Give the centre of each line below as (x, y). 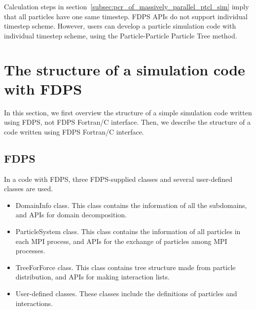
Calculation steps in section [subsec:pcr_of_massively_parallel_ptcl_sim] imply (127, 6)
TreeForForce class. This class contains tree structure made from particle (126, 267)
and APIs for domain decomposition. (71, 215)
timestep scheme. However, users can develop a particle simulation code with (120, 26)
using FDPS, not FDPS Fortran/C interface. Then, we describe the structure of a (128, 122)
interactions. (34, 303)
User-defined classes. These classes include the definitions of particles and (126, 293)
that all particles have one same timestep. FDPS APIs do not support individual (126, 16)
